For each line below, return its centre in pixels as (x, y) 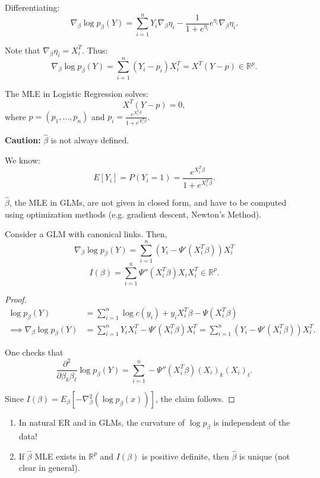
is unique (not (265, 456)
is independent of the (252, 422)
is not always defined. (90, 140)
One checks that (34, 352)
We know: (23, 160)
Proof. (16, 299)
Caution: (23, 140)
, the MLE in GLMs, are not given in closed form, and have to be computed (148, 202)
